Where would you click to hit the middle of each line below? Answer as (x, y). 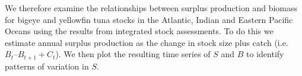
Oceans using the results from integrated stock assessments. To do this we (139, 31)
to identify (265, 54)
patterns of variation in (47, 66)
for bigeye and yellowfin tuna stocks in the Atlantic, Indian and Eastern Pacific (149, 19)
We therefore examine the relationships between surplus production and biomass (151, 8)
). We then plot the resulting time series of (133, 54)
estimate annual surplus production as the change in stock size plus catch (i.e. (147, 42)
